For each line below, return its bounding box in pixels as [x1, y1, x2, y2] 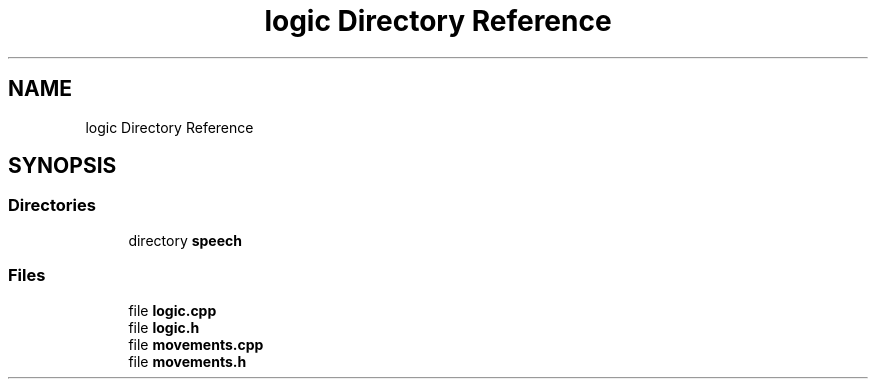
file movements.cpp [128, 335, 264, 353]
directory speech [128, 231, 242, 249]
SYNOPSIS [8, 153, 117, 179]
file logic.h [128, 318, 200, 336]
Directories [8, 195, 96, 216]
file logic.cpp [128, 301, 217, 319]
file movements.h [128, 352, 247, 370]
